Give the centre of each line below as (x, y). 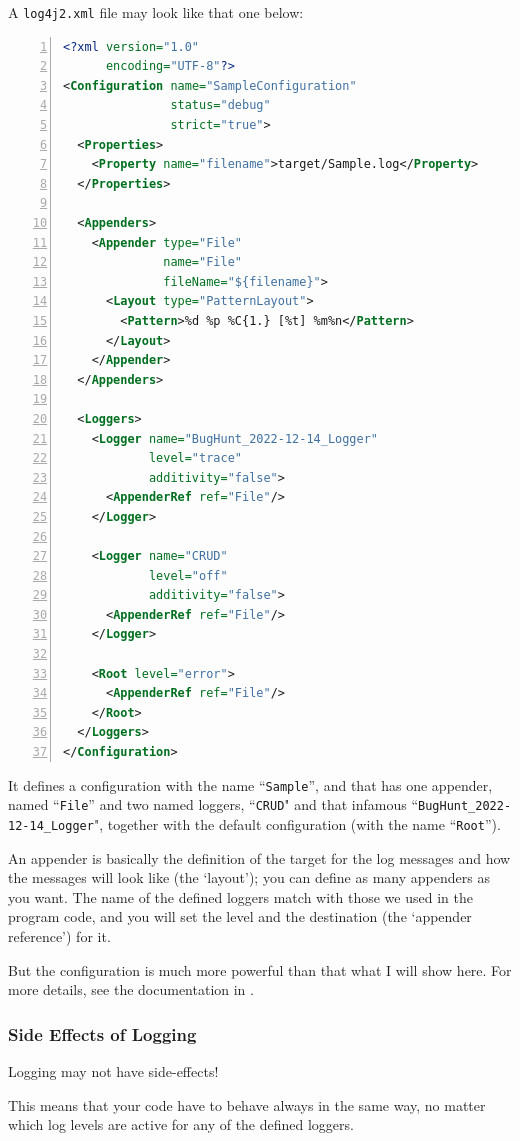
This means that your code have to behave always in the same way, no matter (247, 1104)
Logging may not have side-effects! (113, 1070)
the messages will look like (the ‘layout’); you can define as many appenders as (249, 877)
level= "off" (188, 575)
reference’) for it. (59, 935)
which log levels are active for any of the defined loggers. (181, 1124)
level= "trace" (195, 458)
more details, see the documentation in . (131, 989)
